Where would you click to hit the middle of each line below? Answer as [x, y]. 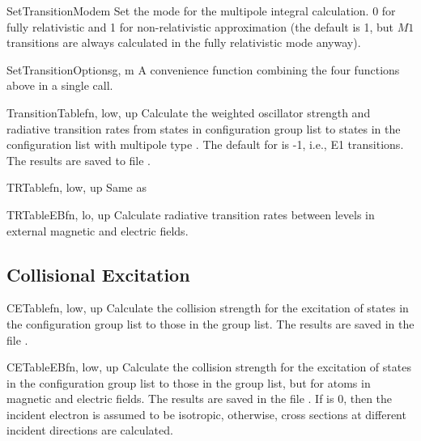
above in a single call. [60, 85]
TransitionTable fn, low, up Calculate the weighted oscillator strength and [189, 112]
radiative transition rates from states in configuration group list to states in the [204, 128]
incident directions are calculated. [90, 430]
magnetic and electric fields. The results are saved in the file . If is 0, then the [200, 399]
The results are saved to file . [79, 160]
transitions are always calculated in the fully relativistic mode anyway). [184, 42]
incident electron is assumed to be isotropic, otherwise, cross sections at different [206, 414]
